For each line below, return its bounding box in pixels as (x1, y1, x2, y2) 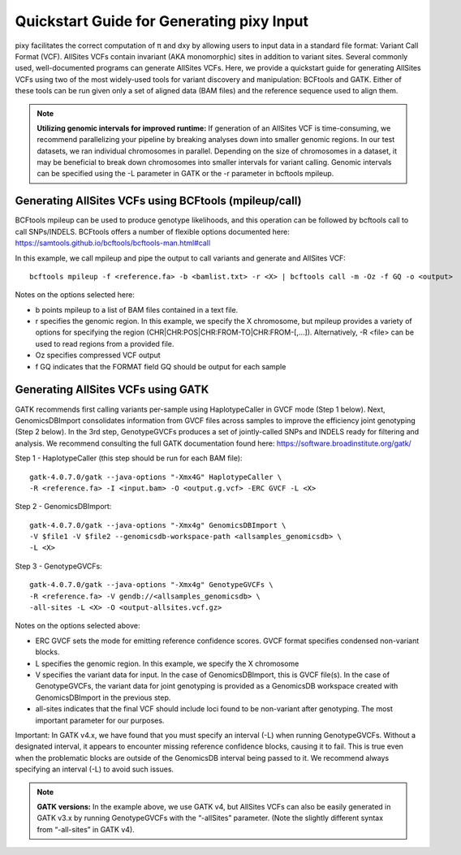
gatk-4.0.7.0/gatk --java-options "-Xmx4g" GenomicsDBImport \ (29, 520, 287, 529)
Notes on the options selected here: (15, 290, 136, 300)
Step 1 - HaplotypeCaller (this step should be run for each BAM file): (15, 453, 243, 463)
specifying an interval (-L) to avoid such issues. (15, 764, 174, 775)
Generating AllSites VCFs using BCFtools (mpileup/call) (15, 194, 302, 208)
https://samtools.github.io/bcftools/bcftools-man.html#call (15, 238, 211, 248)
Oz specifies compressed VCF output (35, 350, 162, 361)
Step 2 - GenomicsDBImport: (15, 502, 112, 512)
